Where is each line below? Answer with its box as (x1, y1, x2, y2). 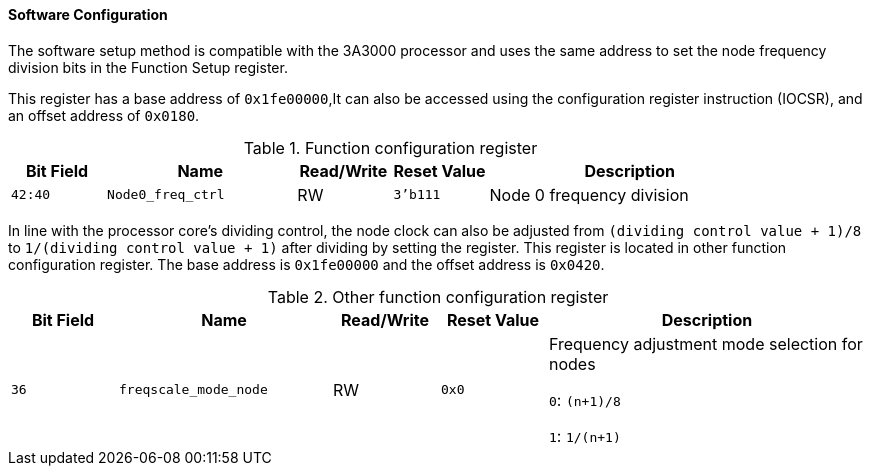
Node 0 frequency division (489, 184, 689, 205)
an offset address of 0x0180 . (8, 106, 200, 124)
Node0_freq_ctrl (107, 187, 225, 203)
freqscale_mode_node (119, 382, 268, 398)
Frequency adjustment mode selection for (549, 333, 863, 354)
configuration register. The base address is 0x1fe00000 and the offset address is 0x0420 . (8, 255, 605, 273)
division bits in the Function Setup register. (8, 58, 288, 76)
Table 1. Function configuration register (243, 137, 538, 158)
